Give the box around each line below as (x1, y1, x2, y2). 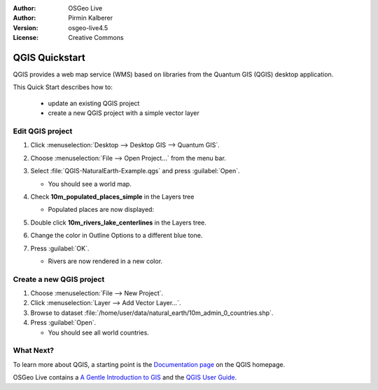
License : (13, 34, 38, 42)
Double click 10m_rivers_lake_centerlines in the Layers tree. (30, 218, 206, 227)
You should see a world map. (48, 180, 132, 188)
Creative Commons (68, 34, 124, 42)
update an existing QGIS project (48, 99, 140, 107)
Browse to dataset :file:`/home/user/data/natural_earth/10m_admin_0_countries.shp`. (30, 309, 274, 317)
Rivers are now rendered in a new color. (48, 257, 163, 265)
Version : (13, 23, 38, 32)
